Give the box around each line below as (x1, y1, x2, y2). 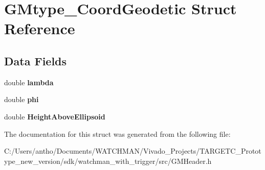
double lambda (4, 77, 54, 87)
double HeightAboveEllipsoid (4, 111, 105, 122)
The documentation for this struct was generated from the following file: (4, 128, 231, 139)
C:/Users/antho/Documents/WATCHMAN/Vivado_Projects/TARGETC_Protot (4, 145, 261, 156)
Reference (4, 18, 75, 39)
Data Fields (4, 53, 67, 68)
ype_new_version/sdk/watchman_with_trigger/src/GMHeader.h (4, 155, 212, 166)
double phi (4, 94, 39, 105)
